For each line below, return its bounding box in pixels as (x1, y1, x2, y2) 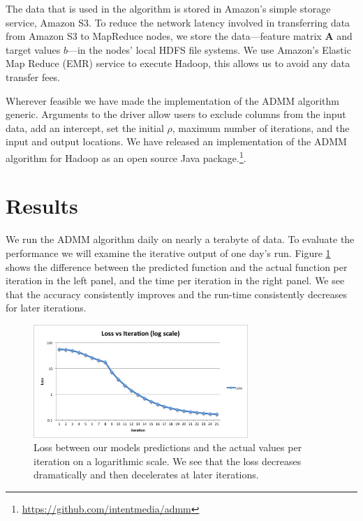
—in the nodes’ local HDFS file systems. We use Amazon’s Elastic (67, 42, 351, 57)
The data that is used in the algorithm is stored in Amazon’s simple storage (6, 1, 331, 15)
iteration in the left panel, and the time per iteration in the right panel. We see (6, 273, 345, 288)
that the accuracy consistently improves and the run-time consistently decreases (6, 286, 348, 301)
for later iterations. (6, 300, 87, 315)
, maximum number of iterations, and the (172, 120, 350, 135)
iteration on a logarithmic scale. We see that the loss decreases (34, 453, 302, 468)
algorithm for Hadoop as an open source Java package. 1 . (6, 148, 246, 165)
